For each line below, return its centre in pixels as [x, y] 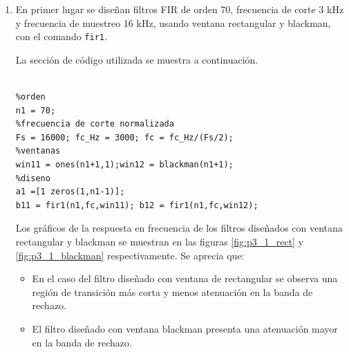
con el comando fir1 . [61, 36]
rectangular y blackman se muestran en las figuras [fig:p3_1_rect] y [160, 241]
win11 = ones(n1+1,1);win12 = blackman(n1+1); [124, 165]
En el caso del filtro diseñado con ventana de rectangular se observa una [185, 278]
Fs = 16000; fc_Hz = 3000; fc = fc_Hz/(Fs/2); [124, 137]
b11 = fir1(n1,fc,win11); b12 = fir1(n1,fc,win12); [137, 205]
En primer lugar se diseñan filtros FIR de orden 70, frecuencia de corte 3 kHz [180, 9]
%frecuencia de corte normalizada [95, 124]
